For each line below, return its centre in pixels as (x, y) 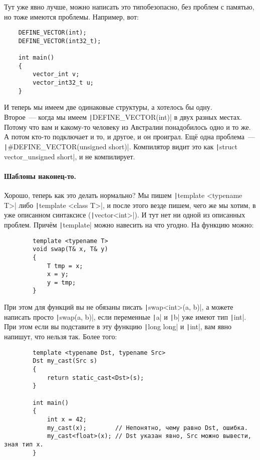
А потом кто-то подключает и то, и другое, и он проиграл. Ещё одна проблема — (129, 137)
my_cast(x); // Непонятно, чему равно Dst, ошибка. (147, 428)
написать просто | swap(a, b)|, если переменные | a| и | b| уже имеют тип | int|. (125, 316)
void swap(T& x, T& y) (70, 249)
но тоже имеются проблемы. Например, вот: (71, 16)
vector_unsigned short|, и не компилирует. (70, 156)
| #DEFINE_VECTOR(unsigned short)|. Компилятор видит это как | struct (121, 146)
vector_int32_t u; (63, 83)
